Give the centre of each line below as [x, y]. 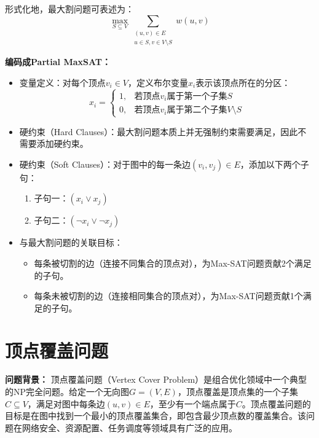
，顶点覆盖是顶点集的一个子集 [238, 392]
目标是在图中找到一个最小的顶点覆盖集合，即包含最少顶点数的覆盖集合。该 [156, 416]
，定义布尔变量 [158, 82]
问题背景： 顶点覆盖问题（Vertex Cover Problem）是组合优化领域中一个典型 [156, 379]
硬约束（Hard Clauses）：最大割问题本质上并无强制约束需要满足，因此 [159, 131]
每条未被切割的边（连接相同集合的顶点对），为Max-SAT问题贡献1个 [168, 296]
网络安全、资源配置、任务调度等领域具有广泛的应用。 [129, 427]
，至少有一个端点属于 [193, 403]
